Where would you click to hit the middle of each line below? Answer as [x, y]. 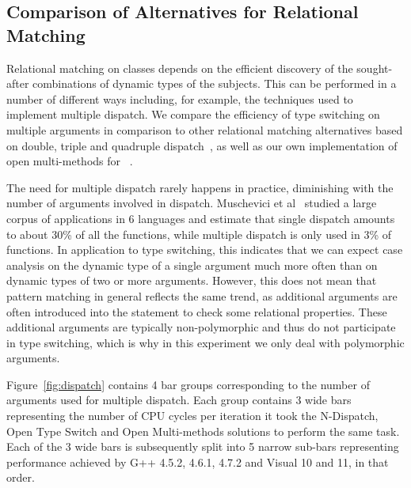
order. [21, 477]
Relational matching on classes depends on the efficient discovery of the [180, 68]
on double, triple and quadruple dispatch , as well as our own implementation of [202, 145]
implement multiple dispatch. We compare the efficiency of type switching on [193, 114]
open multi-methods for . [70, 161]
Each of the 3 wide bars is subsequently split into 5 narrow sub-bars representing [203, 446]
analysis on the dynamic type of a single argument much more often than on [192, 265]
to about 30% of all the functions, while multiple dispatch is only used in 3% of [199, 234]
